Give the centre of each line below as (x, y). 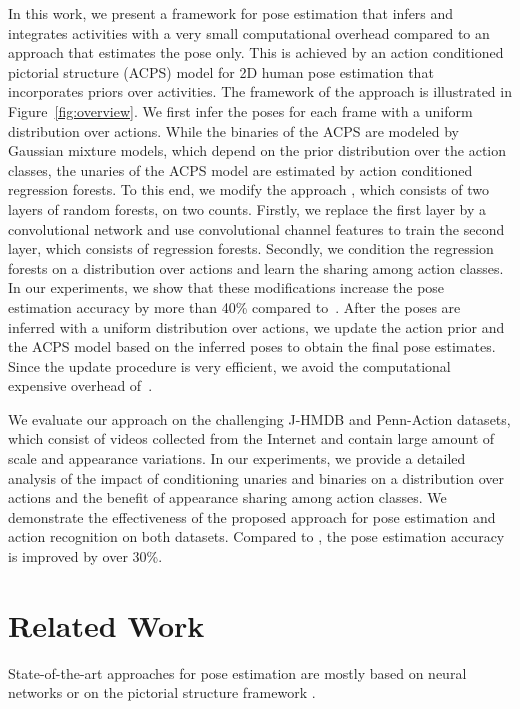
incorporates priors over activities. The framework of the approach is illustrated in (260, 91)
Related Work (106, 624)
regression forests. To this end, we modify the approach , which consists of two (249, 189)
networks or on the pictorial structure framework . (162, 692)
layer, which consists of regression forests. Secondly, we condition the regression (251, 248)
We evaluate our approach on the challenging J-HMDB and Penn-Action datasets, (259, 418)
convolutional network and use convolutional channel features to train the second (256, 228)
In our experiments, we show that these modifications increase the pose (226, 287)
